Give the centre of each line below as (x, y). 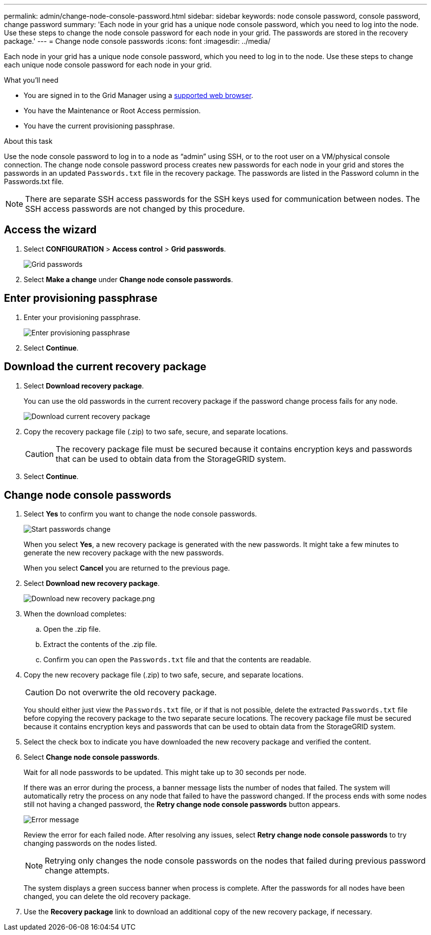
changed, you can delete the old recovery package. (107, 897)
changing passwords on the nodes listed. (90, 843)
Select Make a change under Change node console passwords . (128, 279)
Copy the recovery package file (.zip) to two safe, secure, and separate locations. (156, 431)
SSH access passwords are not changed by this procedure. (135, 209)
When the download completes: (75, 614)
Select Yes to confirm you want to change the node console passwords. (140, 514)
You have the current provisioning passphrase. (99, 126)
